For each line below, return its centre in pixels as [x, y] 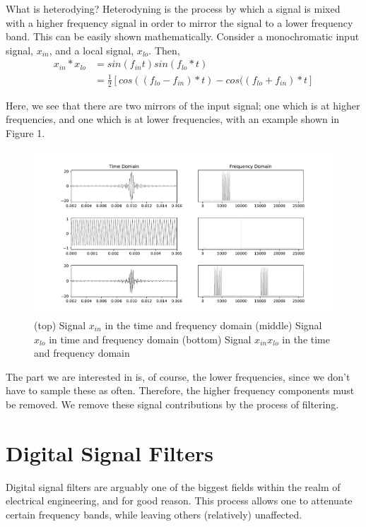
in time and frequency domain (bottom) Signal [150, 339]
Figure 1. [25, 132]
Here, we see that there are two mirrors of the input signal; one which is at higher [183, 105]
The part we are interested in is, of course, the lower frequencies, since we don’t [178, 376]
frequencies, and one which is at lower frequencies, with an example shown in [173, 119]
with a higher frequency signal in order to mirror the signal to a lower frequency [179, 22]
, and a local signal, [91, 50]
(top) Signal [60, 325]
